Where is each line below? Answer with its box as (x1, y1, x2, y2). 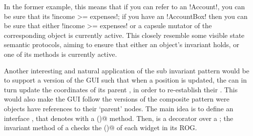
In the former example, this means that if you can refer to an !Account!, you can (4, 1, 245, 11)
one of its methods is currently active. (4, 49, 117, 59)
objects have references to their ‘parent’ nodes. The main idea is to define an (4, 103, 233, 113)
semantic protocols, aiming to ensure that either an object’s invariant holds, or (4, 39, 239, 50)
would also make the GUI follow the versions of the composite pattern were (4, 94, 230, 104)
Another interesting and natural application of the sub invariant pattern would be (4, 65, 250, 75)
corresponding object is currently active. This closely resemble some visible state (4, 30, 245, 40)
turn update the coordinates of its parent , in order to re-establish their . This (4, 84, 238, 94)
